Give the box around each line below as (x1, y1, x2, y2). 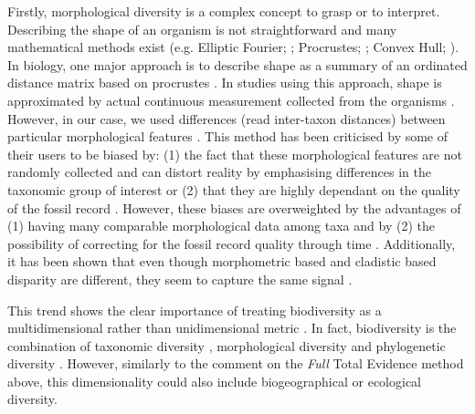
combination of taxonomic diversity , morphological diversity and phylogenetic (7, 336, 446, 355)
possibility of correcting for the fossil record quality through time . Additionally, (7, 233, 456, 253)
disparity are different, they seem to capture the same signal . (7, 269, 353, 288)
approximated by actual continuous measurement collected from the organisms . (7, 90, 455, 109)
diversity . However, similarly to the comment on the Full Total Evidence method (7, 354, 464, 373)
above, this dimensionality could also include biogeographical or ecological (7, 371, 421, 390)
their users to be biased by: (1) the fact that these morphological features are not (7, 144, 462, 163)
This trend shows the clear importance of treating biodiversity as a (7, 300, 382, 319)
